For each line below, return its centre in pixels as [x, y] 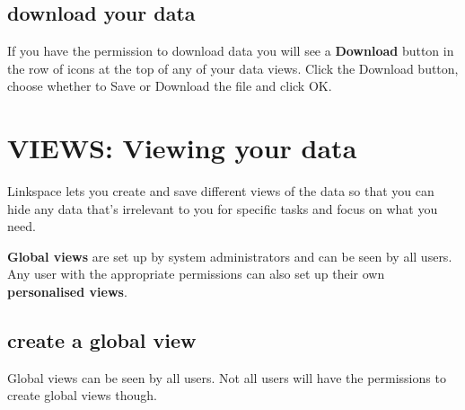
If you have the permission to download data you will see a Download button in [231, 51]
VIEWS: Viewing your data [182, 148]
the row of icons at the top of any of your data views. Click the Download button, [233, 68]
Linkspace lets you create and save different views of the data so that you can [221, 191]
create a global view [102, 340]
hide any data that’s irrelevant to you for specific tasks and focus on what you [223, 208]
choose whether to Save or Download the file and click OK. [170, 86]
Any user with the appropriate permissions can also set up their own [196, 274]
